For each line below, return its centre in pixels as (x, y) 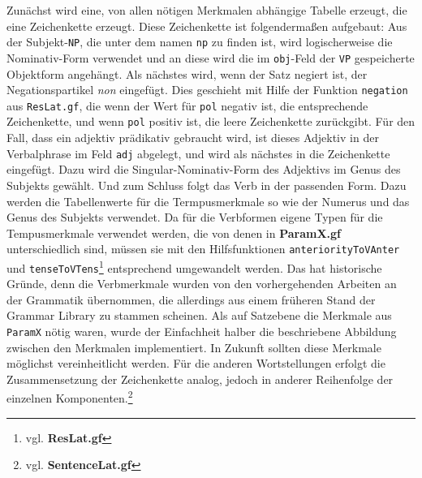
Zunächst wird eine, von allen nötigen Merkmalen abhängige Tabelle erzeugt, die (207, 10)
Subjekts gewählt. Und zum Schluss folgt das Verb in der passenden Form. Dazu (207, 185)
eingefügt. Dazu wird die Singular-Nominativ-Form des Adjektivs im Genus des (204, 169)
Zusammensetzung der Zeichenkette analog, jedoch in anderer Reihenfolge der (200, 379)
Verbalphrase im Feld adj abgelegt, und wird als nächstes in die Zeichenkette (198, 153)
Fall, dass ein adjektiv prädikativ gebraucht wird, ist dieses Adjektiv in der (193, 138)
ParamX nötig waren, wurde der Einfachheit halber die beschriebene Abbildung (202, 332)
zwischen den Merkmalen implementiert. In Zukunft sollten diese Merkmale (194, 347)
